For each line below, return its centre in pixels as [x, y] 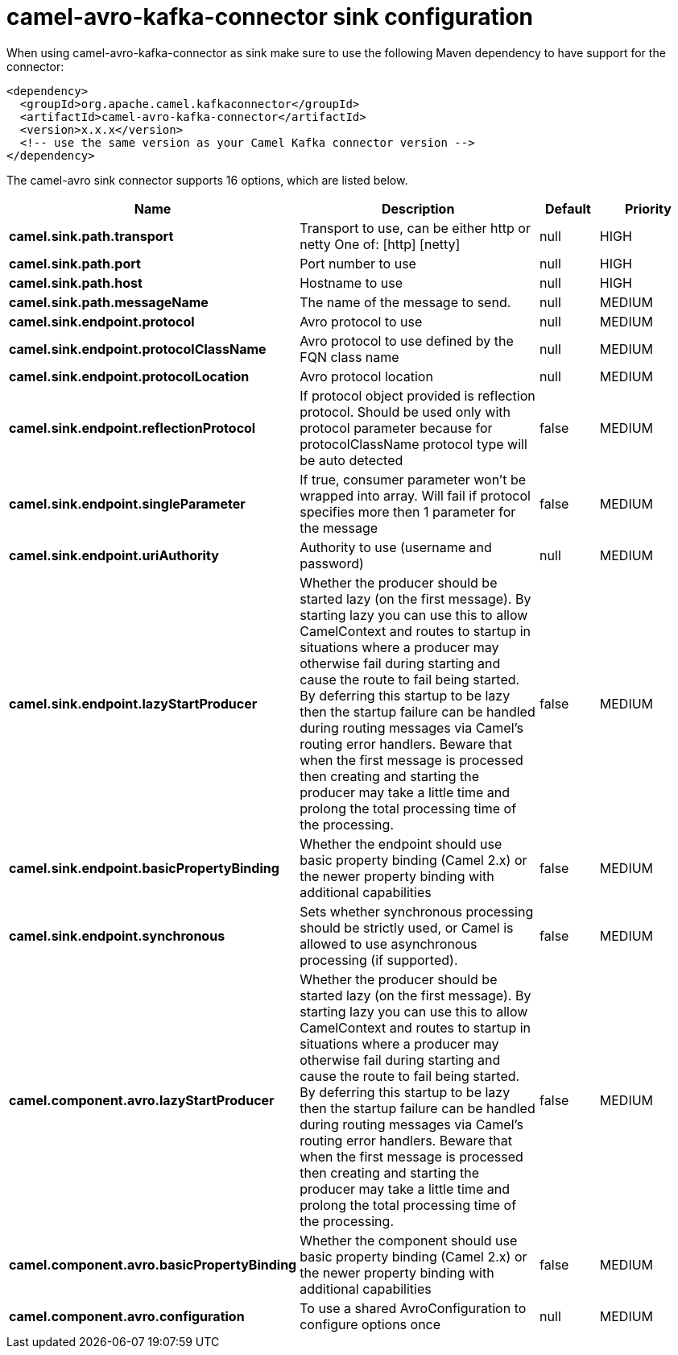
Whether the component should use [409, 1240]
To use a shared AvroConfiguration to [413, 1308]
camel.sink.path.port [75, 263]
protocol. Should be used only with [405, 411]
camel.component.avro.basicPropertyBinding [153, 1264]
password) [332, 563]
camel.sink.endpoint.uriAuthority [114, 555]
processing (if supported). [379, 960]
